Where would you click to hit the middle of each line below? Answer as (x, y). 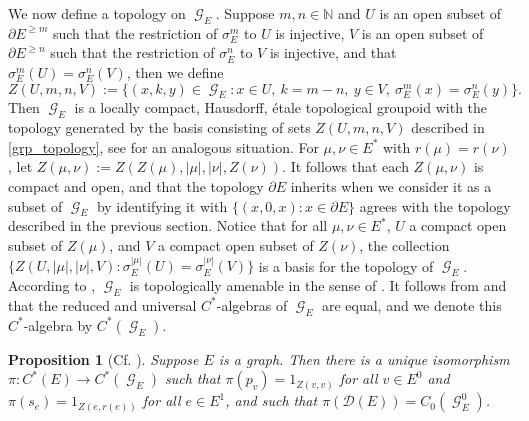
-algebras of (252, 304)
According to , (52, 285)
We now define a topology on (97, 13)
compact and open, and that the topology (136, 185)
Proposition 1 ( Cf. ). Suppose (103, 358)
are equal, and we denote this (411, 304)
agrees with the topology (435, 205)
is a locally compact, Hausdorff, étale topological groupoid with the (281, 107)
